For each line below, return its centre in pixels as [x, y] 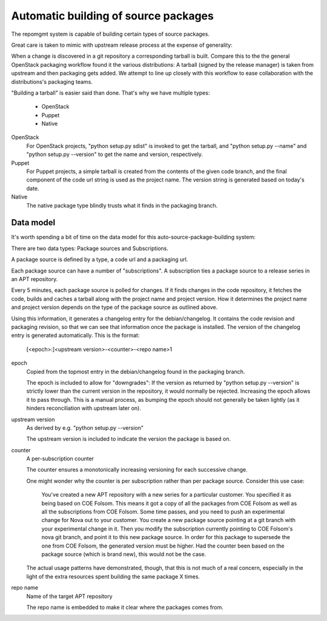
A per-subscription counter [60, 459]
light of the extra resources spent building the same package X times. [113, 576]
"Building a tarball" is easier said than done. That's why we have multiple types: [111, 93]
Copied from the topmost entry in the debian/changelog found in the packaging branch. [136, 372]
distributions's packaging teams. [52, 81]
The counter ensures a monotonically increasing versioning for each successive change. [137, 470]
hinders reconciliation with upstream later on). [84, 408]
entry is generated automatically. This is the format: [75, 335]
